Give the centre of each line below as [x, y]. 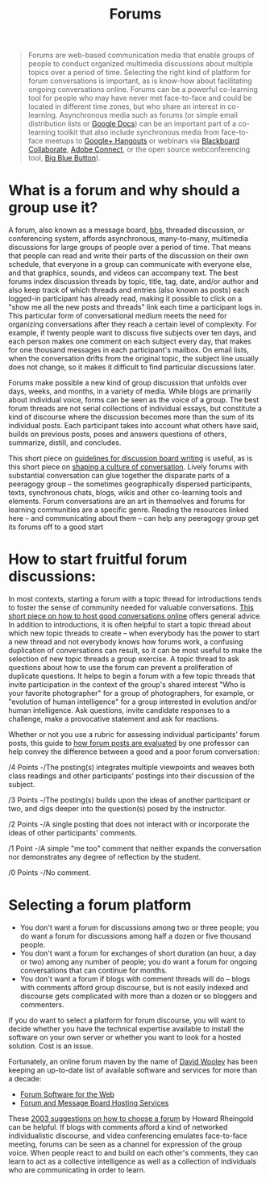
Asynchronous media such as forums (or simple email [148, 115]
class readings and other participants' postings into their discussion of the [132, 776]
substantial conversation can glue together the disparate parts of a [119, 476]
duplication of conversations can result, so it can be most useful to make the [135, 651]
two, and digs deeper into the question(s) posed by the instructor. [118, 809]
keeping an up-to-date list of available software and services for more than [133, 1070]
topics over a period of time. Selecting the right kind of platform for [139, 73]
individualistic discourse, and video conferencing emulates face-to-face [128, 1135]
